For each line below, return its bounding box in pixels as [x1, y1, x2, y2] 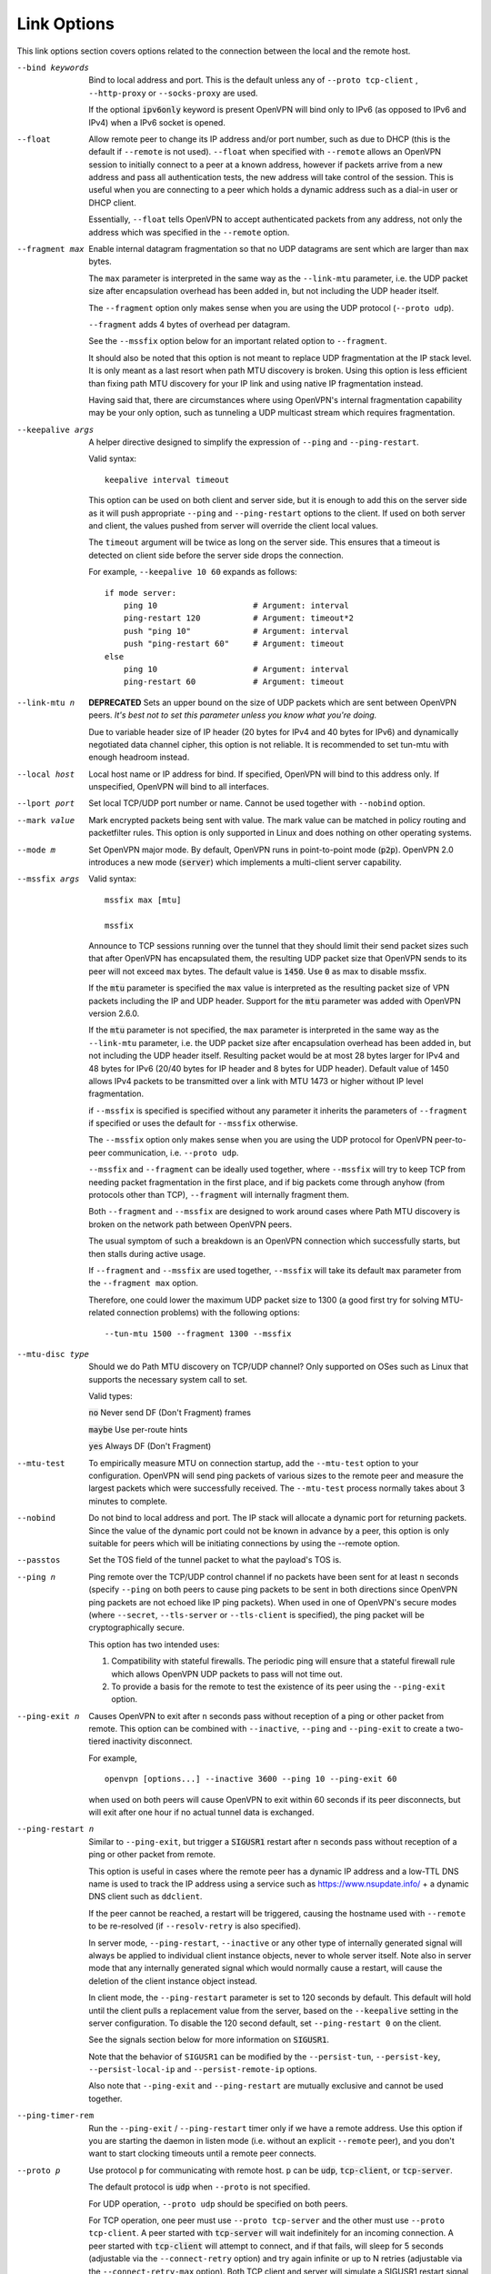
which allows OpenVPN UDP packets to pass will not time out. [111, 1668, 343, 1679]
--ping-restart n [16, 1824, 95, 1835]
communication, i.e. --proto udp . [107, 1147, 239, 1158]
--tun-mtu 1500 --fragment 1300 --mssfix [105, 1328, 292, 1339]
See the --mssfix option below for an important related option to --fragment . [88, 336, 387, 347]
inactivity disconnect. [112, 1736, 193, 1746]
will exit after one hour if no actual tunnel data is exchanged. [88, 1806, 315, 1818]
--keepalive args [16, 424, 95, 435]
